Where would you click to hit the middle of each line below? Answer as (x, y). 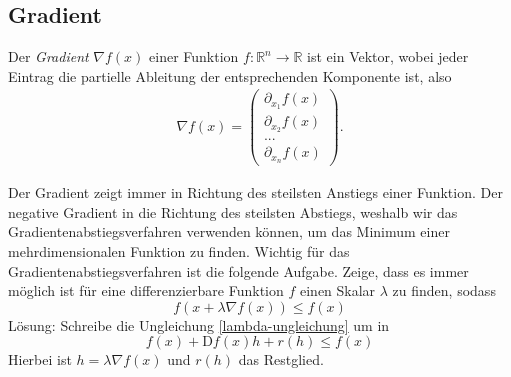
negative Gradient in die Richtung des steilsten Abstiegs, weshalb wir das (233, 211)
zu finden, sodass (444, 290)
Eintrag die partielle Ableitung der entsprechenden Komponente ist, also (230, 75)
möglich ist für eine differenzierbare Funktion (146, 290)
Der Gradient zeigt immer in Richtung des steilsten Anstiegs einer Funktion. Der (255, 192)
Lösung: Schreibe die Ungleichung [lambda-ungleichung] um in (199, 324)
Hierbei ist (40, 359)
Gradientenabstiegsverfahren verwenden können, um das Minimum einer (229, 231)
